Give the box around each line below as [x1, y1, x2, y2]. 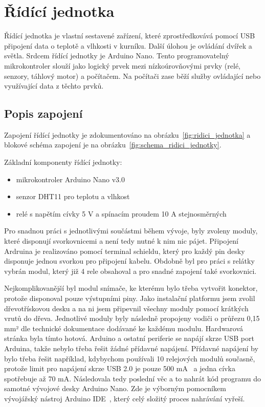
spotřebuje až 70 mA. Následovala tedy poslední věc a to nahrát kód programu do [4, 373, 261, 383]
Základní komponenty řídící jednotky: [4, 157, 122, 167]
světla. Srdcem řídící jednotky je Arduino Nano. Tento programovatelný [4, 50, 229, 61]
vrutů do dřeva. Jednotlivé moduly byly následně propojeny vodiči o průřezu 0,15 [4, 313, 260, 324]
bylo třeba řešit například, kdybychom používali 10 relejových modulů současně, [4, 353, 255, 363]
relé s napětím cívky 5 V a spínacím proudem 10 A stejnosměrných [16, 208, 227, 219]
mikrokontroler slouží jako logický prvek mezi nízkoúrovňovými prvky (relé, [4, 60, 240, 71]
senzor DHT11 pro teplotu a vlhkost [16, 191, 130, 202]
